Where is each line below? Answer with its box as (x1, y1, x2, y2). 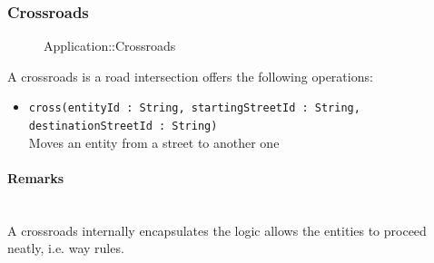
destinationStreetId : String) (28, 120, 218, 133)
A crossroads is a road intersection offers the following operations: (7, 66, 373, 85)
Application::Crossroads (44, 36, 176, 55)
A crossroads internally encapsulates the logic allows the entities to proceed (7, 220, 427, 239)
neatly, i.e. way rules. (7, 239, 124, 258)
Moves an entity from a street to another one (28, 132, 280, 151)
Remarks (7, 168, 64, 187)
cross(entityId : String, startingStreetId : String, (28, 102, 360, 115)
